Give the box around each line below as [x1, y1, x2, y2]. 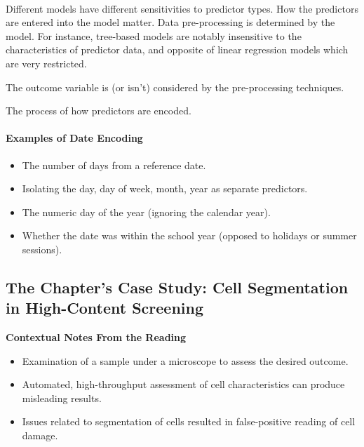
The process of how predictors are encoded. [6, 103, 191, 118]
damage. [22, 428, 58, 443]
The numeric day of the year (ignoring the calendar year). [22, 204, 271, 219]
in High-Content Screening [6, 297, 204, 319]
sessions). [22, 241, 62, 256]
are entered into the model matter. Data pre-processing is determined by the [6, 15, 335, 29]
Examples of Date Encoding [6, 131, 143, 145]
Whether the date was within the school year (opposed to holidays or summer [22, 228, 357, 243]
